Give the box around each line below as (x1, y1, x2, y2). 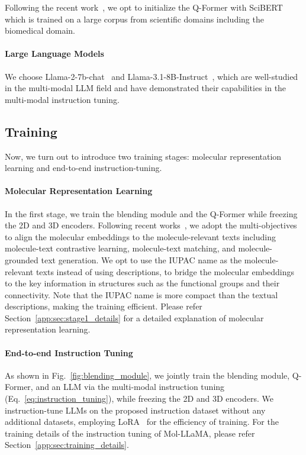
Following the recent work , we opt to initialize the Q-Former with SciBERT (5, 1, 283, 13)
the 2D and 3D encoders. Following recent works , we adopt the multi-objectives (5, 219, 297, 231)
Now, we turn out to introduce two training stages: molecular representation (5, 150, 282, 162)
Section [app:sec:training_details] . (5, 438, 129, 451)
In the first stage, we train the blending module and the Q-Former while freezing (5, 207, 298, 220)
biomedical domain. (5, 24, 76, 37)
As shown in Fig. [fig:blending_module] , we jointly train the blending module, (5, 369, 290, 381)
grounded (5, 253, 38, 266)
